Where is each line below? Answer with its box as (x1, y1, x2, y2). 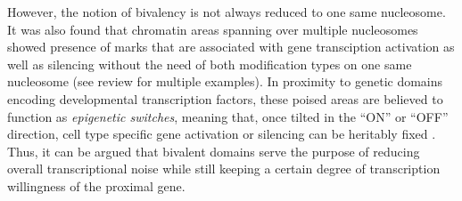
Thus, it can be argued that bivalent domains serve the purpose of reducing (7, 141, 420, 160)
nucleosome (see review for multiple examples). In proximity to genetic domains (7, 72, 443, 91)
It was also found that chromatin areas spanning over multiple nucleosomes (7, 20, 418, 38)
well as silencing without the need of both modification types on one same (7, 54, 412, 73)
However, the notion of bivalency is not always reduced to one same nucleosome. (7, 3, 446, 20)
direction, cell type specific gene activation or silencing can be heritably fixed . (7, 125, 436, 143)
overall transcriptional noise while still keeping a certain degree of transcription (7, 159, 441, 178)
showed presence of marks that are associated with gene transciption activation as (7, 37, 455, 56)
